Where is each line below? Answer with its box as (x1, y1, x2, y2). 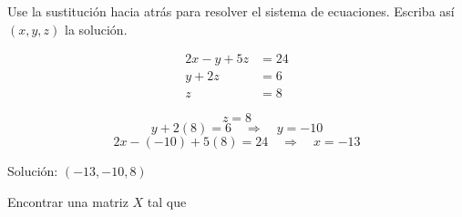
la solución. (65, 19, 128, 38)
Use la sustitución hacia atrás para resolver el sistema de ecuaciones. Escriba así (7, 2, 455, 20)
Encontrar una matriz (7, 191, 128, 211)
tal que (147, 191, 187, 211)
